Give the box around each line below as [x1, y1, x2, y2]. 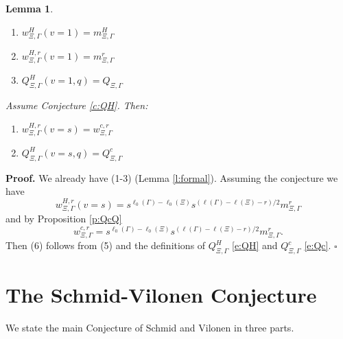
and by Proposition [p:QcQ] [5, 211, 122, 226]
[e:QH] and [232, 238, 278, 253]
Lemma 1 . [5, 1, 54, 15]
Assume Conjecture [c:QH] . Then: [5, 97, 148, 112]
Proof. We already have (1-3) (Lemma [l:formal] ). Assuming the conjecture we [5, 170, 338, 185]
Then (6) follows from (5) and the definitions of [5, 238, 206, 253]
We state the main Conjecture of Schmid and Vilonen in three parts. [5, 320, 294, 335]
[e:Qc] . [304, 238, 331, 253]
